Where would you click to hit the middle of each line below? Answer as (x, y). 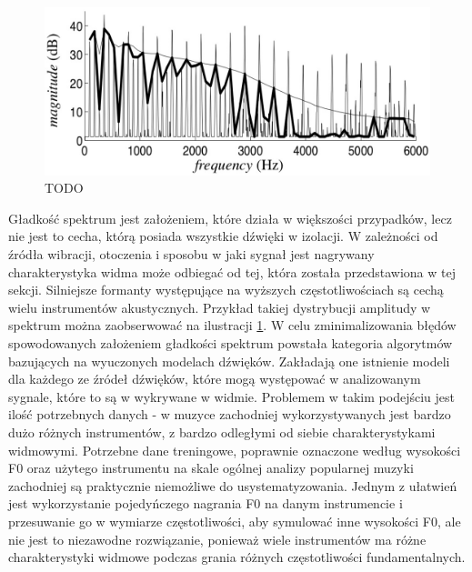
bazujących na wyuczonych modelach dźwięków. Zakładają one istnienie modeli (229, 361)
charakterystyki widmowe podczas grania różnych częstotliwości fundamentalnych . (237, 557)
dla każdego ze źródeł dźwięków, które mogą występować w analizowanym (215, 379)
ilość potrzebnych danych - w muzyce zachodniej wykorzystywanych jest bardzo (230, 414)
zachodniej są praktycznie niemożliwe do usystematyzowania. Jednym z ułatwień (233, 485)
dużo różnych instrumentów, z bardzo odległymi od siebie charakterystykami (222, 432)
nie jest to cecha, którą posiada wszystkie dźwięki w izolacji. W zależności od (223, 236)
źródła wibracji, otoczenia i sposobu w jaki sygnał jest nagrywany (191, 254)
